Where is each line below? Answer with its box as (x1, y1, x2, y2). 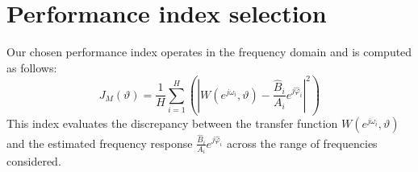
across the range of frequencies (227, 134, 378, 151)
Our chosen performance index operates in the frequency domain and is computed (6, 43, 412, 60)
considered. (6, 153, 61, 170)
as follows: (6, 59, 57, 76)
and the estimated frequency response (6, 134, 193, 151)
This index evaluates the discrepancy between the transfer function (6, 115, 338, 132)
